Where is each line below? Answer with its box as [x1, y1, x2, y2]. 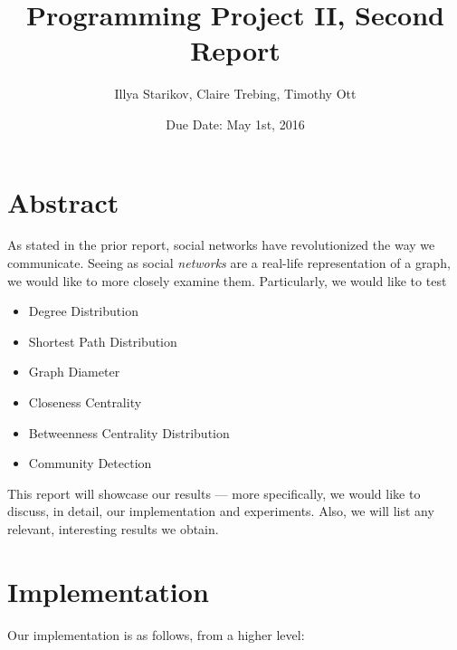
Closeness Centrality [28, 393, 142, 411]
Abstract [7, 183, 119, 220]
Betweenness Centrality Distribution [28, 423, 230, 442]
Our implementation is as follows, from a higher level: [7, 625, 305, 644]
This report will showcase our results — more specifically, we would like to [7, 483, 421, 502]
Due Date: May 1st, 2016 [166, 114, 305, 133]
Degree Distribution [28, 301, 138, 320]
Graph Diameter [28, 362, 120, 381]
